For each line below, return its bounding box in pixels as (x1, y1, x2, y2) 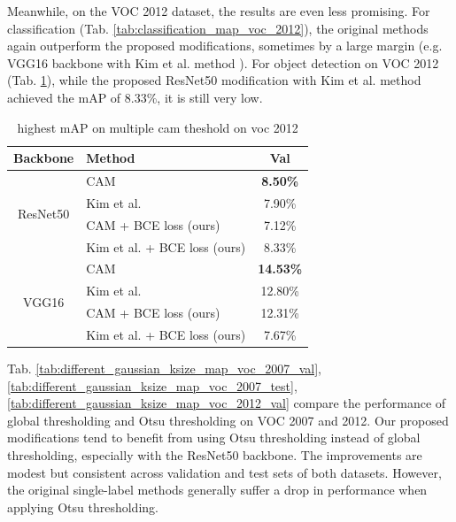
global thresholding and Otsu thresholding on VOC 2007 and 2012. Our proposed (7, 411, 449, 429)
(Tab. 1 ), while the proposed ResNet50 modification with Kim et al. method (7, 71, 421, 89)
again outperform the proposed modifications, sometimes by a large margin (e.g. (7, 36, 443, 55)
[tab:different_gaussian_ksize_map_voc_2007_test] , (7, 376, 298, 395)
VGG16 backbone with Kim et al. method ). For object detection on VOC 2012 (7, 53, 439, 72)
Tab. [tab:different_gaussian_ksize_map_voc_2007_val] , (7, 359, 321, 377)
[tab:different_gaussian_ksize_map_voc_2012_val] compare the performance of (7, 394, 446, 412)
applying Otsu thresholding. (7, 497, 158, 516)
